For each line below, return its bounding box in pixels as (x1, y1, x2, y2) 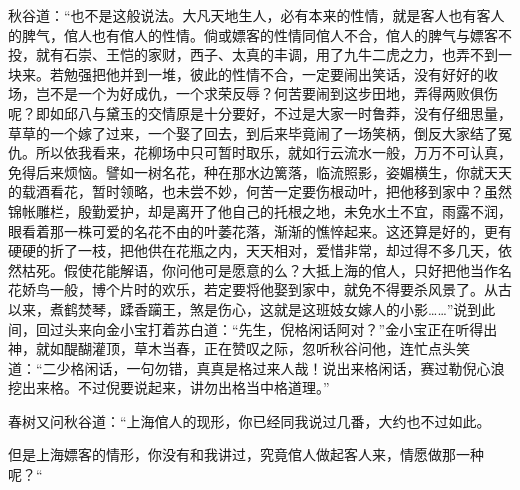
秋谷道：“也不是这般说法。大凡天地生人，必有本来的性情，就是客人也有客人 (8, 5, 505, 25)
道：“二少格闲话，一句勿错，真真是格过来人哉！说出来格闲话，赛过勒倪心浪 (8, 357, 505, 378)
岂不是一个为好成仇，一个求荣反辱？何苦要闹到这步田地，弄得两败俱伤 (35, 83, 498, 104)
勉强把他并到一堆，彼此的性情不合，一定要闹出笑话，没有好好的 (63, 63, 484, 84)
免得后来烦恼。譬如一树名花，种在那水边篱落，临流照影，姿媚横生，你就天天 (8, 161, 512, 182)
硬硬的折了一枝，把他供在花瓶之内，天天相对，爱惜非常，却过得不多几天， (8, 240, 498, 261)
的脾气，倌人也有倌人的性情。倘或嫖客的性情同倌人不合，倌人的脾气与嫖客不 (8, 24, 512, 45)
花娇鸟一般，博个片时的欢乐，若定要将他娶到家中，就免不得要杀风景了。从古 (8, 279, 512, 300)
